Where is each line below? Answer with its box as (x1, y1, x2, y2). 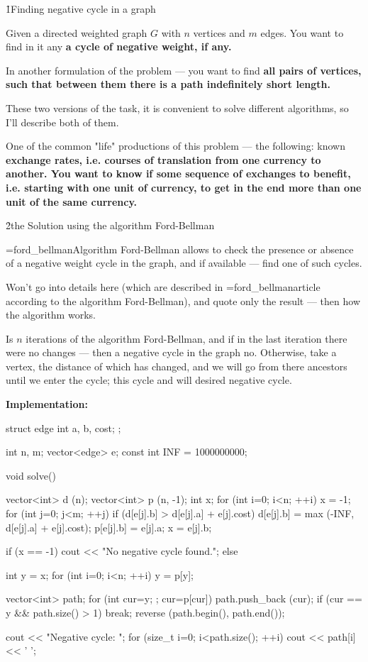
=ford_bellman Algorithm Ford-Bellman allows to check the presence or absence (6, 241, 354, 256)
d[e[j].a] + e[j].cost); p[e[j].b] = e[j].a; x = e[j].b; (6, 519, 212, 534)
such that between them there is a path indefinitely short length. (6, 77, 330, 92)
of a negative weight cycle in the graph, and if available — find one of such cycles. (6, 255, 362, 270)
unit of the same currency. (6, 194, 138, 209)
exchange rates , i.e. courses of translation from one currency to (6, 152, 321, 167)
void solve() (6, 468, 56, 482)
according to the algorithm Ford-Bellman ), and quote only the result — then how (6, 293, 360, 308)
